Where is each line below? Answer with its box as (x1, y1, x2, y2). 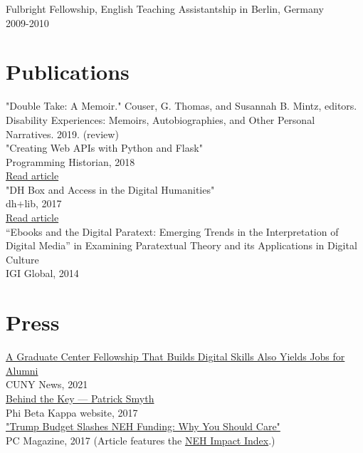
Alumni (6, 363, 38, 377)
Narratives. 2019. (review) (6, 126, 119, 141)
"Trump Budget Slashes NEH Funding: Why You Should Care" (6, 419, 280, 434)
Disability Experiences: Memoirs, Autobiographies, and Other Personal (6, 112, 315, 127)
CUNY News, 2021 (6, 377, 88, 392)
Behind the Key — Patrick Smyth (6, 390, 154, 405)
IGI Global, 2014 (6, 266, 79, 281)
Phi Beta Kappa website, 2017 (6, 405, 138, 420)
